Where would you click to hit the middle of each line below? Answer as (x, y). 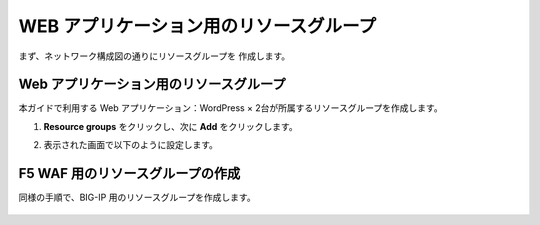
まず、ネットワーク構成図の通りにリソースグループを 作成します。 (154, 56)
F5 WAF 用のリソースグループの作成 (129, 173)
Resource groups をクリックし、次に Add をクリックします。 (171, 126)
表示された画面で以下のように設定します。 (131, 145)
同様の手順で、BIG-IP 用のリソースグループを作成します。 (137, 197)
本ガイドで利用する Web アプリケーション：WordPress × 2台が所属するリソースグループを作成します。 (231, 108)
